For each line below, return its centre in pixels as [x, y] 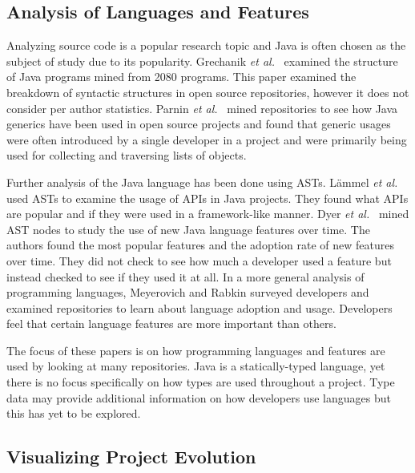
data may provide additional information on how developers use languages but [199, 397]
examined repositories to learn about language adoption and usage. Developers [199, 307]
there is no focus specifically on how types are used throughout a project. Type [201, 382]
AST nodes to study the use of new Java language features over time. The [188, 229]
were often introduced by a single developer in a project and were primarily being [207, 139]
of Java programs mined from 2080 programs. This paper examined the [181, 77]
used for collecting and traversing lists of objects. [127, 155]
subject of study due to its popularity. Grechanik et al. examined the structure [202, 61]
